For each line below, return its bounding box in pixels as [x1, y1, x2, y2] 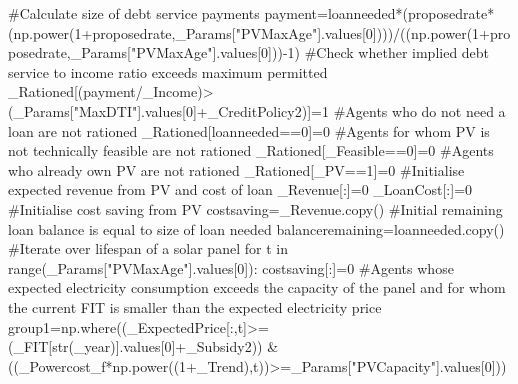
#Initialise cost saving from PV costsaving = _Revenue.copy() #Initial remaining [8, 198, 503, 219]
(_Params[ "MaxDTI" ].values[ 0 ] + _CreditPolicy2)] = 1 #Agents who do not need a [8, 100, 506, 121]
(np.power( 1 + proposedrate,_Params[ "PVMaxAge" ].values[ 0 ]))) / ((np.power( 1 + [8, 22, 490, 43]
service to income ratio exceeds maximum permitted [8, 61, 328, 82]
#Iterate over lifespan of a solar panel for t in [8, 238, 288, 259]
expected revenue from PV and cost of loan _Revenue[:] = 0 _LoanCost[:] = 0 [8, 179, 473, 200]
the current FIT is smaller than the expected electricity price [8, 296, 382, 317]
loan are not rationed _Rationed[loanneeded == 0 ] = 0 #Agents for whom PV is [8, 120, 490, 141]
